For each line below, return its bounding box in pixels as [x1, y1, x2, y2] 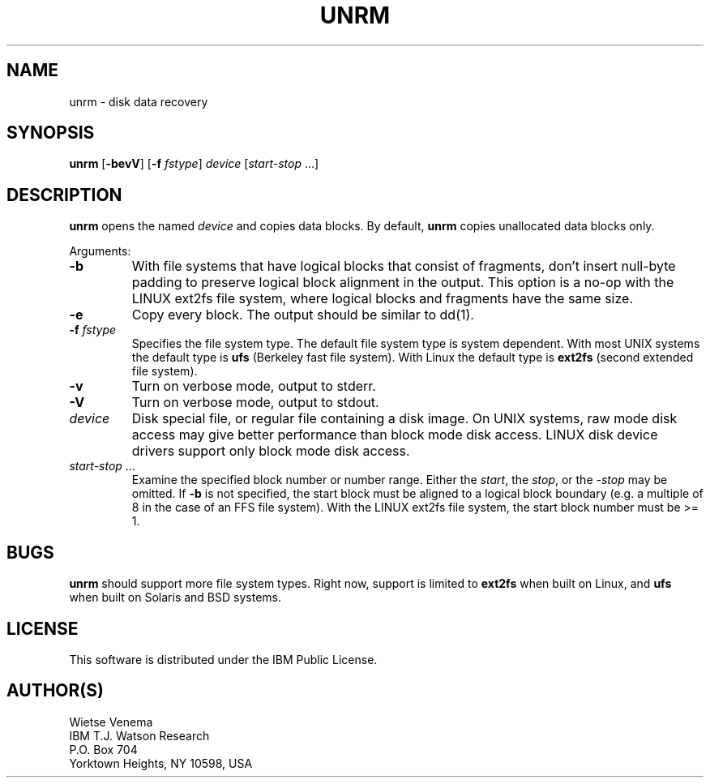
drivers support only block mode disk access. [131, 443, 410, 460]
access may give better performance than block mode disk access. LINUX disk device [131, 426, 658, 443]
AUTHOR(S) [6, 680, 104, 701]
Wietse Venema [69, 714, 153, 729]
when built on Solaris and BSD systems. [69, 590, 281, 605]
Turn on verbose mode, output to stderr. [131, 378, 376, 395]
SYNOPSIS [6, 122, 95, 144]
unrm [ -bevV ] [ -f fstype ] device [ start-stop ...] [69, 156, 319, 171]
